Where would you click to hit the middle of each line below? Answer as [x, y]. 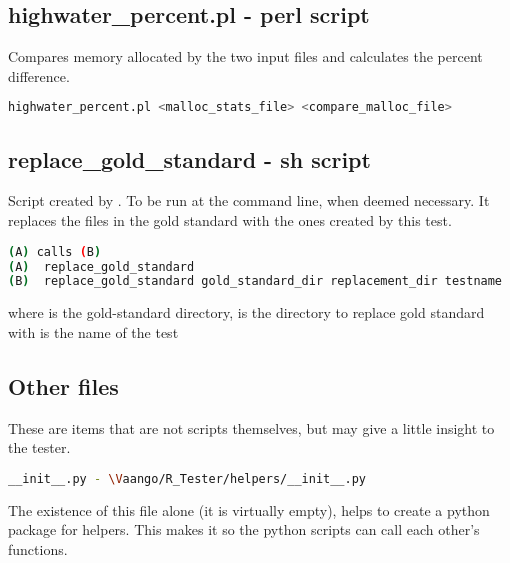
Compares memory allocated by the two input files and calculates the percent [245, 56]
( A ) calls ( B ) [55, 251]
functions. [38, 548]
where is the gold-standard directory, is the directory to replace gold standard [246, 312]
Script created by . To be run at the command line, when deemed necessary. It [249, 200]
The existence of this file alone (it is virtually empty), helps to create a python [249, 509]
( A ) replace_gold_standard [101, 266]
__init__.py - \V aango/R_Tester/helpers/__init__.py [187, 478]
